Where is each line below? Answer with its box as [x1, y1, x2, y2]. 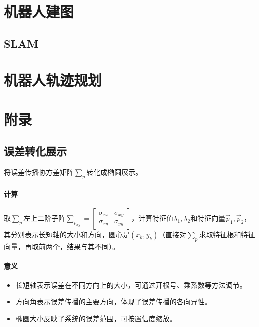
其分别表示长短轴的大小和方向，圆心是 [4, 229, 130, 239]
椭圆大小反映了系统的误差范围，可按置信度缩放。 [15, 313, 177, 324]
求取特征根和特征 [199, 229, 255, 239]
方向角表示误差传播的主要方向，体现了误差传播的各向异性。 [15, 296, 212, 307]
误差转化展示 [4, 143, 67, 159]
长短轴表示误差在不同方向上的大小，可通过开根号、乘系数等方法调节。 [15, 279, 247, 290]
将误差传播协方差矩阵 [4, 167, 74, 177]
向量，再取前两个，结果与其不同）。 [4, 241, 119, 251]
